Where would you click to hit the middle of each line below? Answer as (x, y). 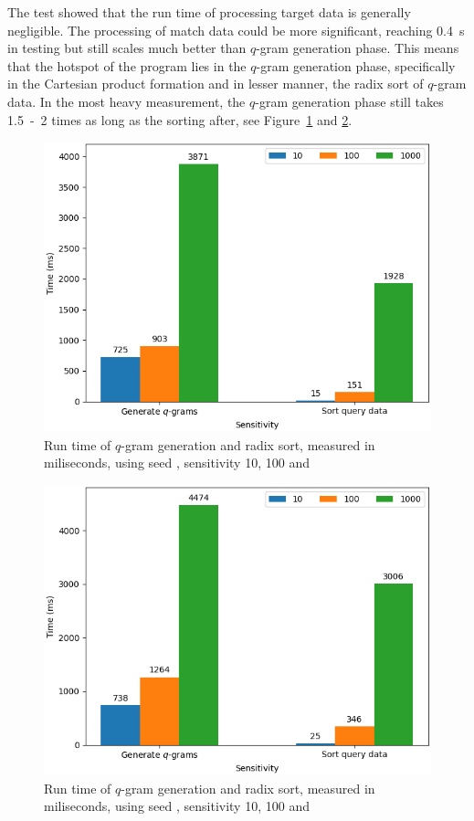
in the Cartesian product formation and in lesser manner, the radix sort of (216, 84)
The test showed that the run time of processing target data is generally (209, 12)
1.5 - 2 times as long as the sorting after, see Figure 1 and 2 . (180, 119)
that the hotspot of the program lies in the (127, 65)
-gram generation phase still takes (349, 101)
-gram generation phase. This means (358, 48)
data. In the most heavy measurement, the (126, 101)
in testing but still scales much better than (127, 48)
